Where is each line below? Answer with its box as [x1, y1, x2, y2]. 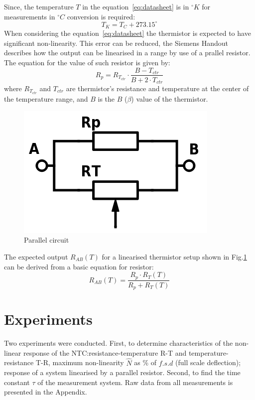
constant [4, 377, 30, 387]
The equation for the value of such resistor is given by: [4, 57, 170, 67]
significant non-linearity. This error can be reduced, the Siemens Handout [4, 37, 229, 48]
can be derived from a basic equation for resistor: [4, 261, 154, 271]
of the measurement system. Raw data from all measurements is [37, 377, 233, 387]
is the [98, 94, 115, 104]
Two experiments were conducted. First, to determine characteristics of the [4, 338, 233, 348]
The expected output [4, 251, 68, 262]
